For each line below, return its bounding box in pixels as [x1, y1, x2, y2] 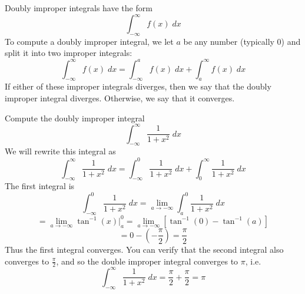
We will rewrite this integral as [5, 145, 116, 157]
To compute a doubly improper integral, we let [5, 35, 174, 47]
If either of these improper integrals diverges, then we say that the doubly [5, 80, 271, 93]
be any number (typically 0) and [183, 35, 301, 47]
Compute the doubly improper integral [5, 111, 145, 124]
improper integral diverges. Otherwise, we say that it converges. [5, 91, 235, 104]
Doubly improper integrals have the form [5, 2, 152, 14]
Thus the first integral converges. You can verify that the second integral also [5, 243, 284, 255]
